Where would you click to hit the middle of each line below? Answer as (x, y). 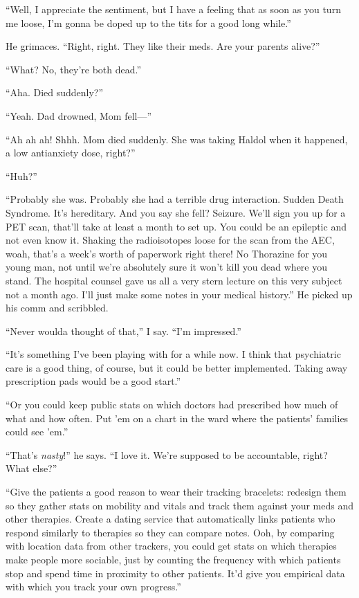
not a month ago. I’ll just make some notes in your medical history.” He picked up (179, 294)
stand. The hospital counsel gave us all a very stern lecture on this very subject (174, 280)
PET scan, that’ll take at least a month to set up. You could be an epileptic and (176, 226)
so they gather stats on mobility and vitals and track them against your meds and (180, 505)
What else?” (31, 468)
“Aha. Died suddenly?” (55, 92)
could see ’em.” (37, 432)
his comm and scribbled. (57, 308)
